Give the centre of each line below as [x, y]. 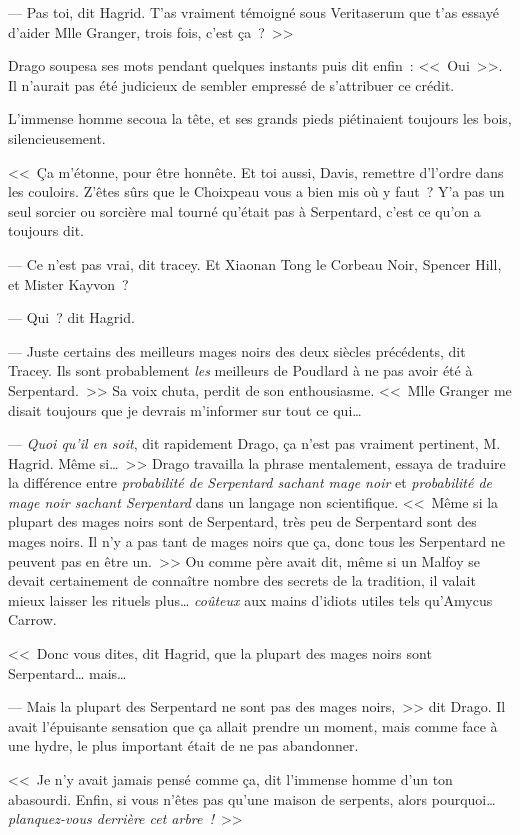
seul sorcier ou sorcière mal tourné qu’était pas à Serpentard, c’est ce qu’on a [244, 210]
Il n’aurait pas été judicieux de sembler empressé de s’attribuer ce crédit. [231, 84]
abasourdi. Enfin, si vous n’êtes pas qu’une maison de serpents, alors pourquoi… [252, 798]
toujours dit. [46, 230]
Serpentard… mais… [67, 672]
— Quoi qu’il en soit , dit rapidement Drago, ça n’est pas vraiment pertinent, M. [254, 443]
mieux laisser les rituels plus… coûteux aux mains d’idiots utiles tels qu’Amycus [250, 599]
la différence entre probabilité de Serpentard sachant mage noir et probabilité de [250, 482]
